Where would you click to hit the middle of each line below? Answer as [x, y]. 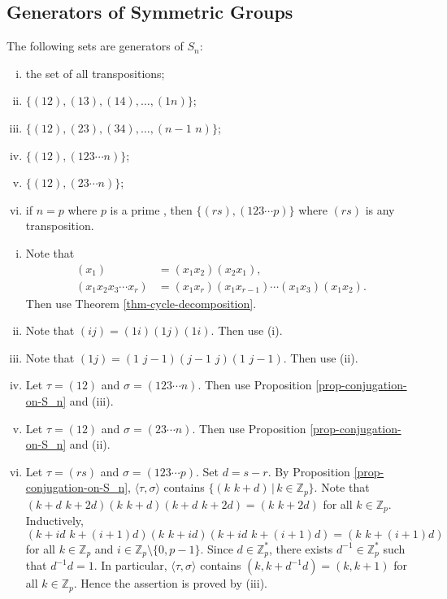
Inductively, [54, 521]
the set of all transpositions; [95, 73]
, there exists [301, 548]
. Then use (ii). [321, 357]
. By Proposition [309, 471]
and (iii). [91, 400]
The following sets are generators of [95, 46]
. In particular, [130, 565]
